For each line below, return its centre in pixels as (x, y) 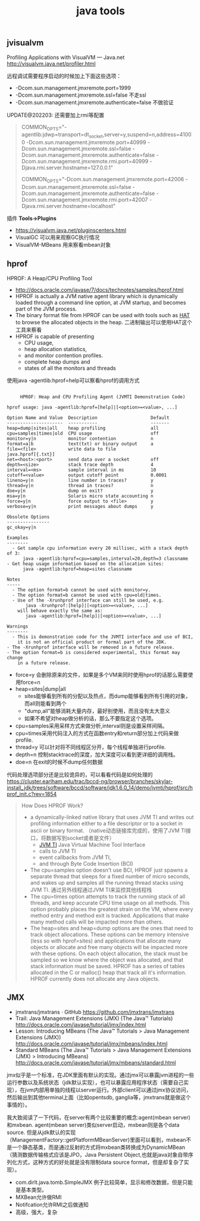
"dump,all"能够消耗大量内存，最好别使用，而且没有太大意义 (97, 711)
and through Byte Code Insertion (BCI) (86, 863)
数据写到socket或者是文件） (80, 838)
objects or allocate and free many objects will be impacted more (109, 947)
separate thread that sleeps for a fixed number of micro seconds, (110, 876)
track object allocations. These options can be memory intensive (110, 934)
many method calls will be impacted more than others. (97, 922)
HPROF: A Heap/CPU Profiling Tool (50, 278)
